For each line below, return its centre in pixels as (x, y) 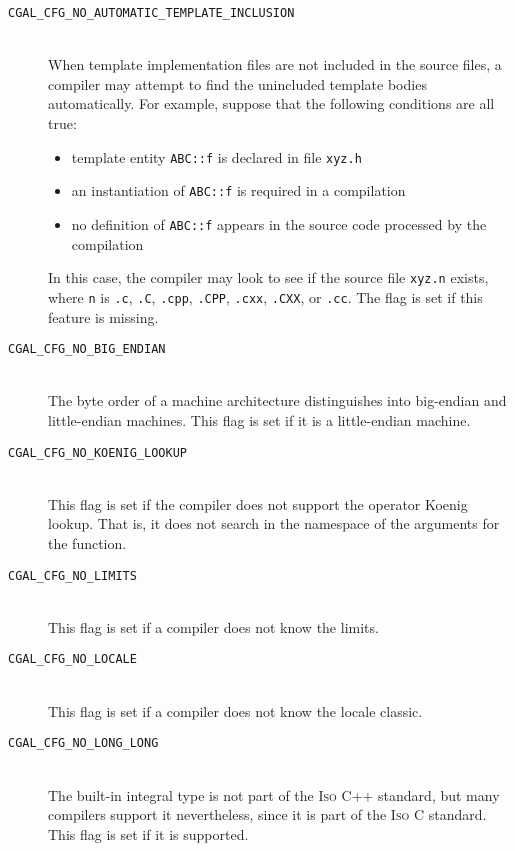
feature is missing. (103, 316)
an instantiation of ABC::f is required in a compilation (238, 190)
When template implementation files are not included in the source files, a (275, 64)
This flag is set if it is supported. (148, 833)
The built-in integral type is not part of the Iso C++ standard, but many (274, 794)
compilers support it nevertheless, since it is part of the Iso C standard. (267, 814)
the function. (87, 542)
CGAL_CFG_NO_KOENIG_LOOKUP (97, 452)
